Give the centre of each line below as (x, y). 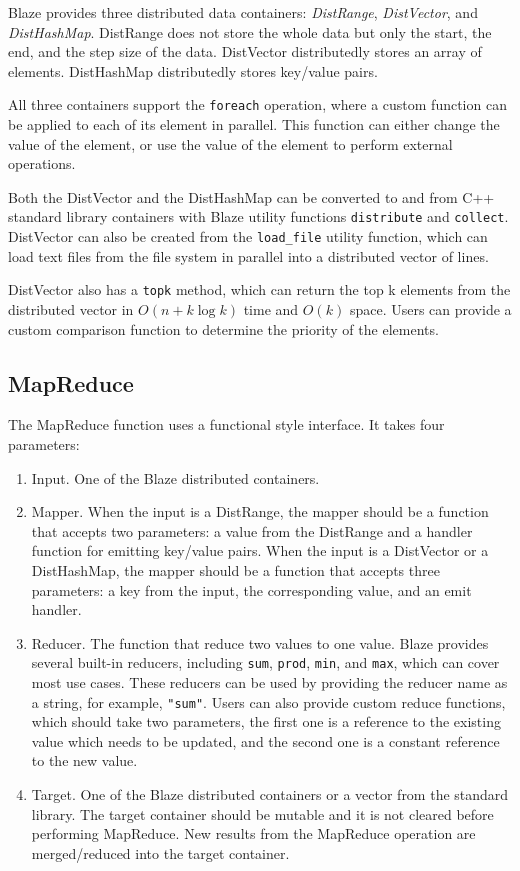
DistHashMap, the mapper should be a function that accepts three (235, 569)
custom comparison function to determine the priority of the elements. (223, 328)
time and (271, 308)
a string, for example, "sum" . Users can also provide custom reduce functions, (268, 701)
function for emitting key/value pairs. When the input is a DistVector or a (260, 550)
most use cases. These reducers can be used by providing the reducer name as (269, 681)
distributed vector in (71, 308)
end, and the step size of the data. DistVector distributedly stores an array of (245, 51)
